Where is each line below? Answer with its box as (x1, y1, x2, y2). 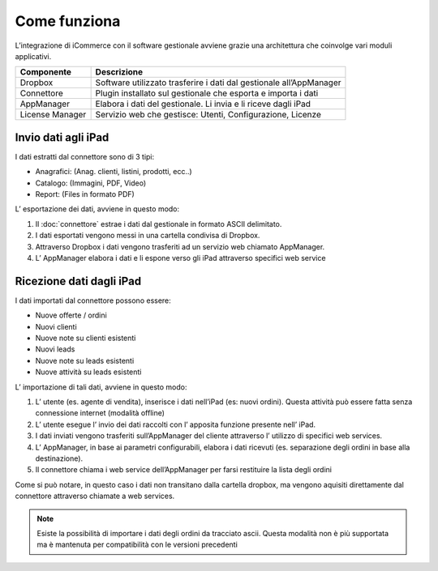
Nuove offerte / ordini (35, 310, 107, 320)
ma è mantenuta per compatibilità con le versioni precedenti (36, 539, 238, 550)
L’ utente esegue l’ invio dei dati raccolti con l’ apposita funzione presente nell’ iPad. (35, 420, 316, 429)
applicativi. (15, 51, 52, 61)
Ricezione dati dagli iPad (15, 274, 142, 288)
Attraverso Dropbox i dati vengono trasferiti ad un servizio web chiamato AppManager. (35, 241, 325, 251)
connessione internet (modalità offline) (35, 408, 165, 418)
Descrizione (95, 66, 144, 78)
